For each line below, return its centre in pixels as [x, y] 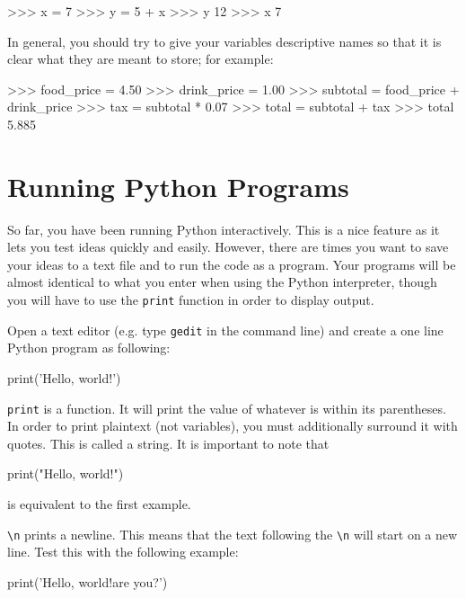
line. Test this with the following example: [123, 552]
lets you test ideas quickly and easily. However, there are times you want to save [228, 247]
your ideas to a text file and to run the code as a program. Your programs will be [232, 264]
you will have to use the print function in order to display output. [191, 300]
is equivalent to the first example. [99, 504]
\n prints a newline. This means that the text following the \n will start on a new [233, 534]
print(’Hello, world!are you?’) [88, 581]
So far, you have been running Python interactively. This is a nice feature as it [224, 229]
